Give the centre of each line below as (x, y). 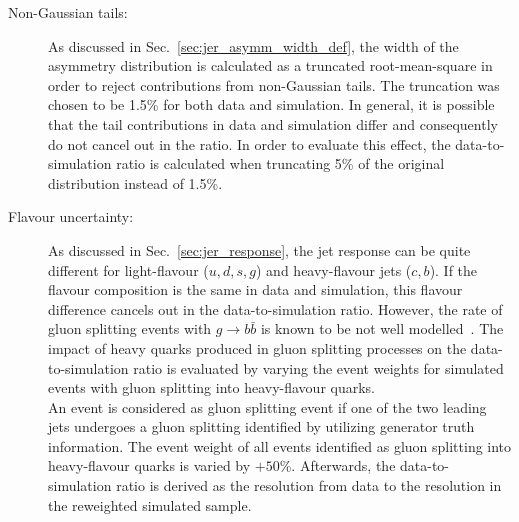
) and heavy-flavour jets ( (334, 269)
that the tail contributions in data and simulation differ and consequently (273, 123)
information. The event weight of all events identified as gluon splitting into (280, 445)
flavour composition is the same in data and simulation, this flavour (255, 289)
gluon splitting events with (130, 328)
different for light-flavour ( (128, 269)
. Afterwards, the (343, 465)
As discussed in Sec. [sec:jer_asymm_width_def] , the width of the (253, 45)
